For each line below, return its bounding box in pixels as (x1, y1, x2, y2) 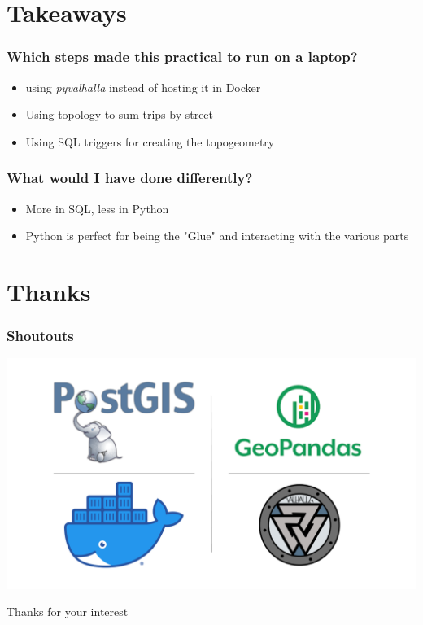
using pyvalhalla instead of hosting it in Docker (25, 78, 261, 95)
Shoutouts (7, 326, 74, 346)
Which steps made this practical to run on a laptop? (7, 46, 358, 67)
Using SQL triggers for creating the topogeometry (25, 133, 275, 150)
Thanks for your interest (7, 603, 129, 620)
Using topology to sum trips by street (25, 106, 214, 123)
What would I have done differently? (7, 168, 253, 188)
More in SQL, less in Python (25, 199, 169, 216)
